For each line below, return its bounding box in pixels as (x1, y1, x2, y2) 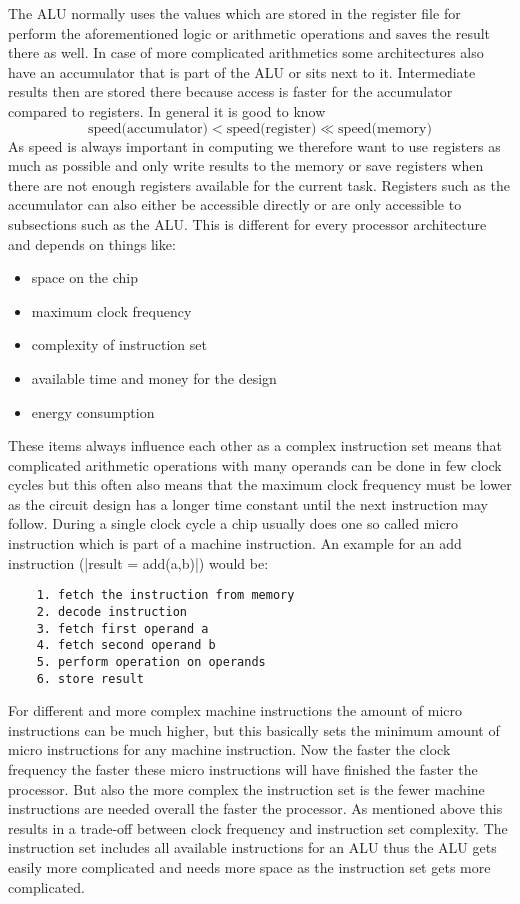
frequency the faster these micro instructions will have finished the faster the (8, 758, 478, 779)
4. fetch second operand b (36, 638, 216, 653)
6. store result (36, 671, 145, 686)
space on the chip (31, 267, 139, 288)
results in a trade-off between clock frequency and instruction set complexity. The (8, 817, 508, 838)
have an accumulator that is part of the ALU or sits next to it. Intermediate (8, 61, 476, 82)
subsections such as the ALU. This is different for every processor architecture (8, 213, 487, 234)
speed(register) (226, 121, 317, 136)
